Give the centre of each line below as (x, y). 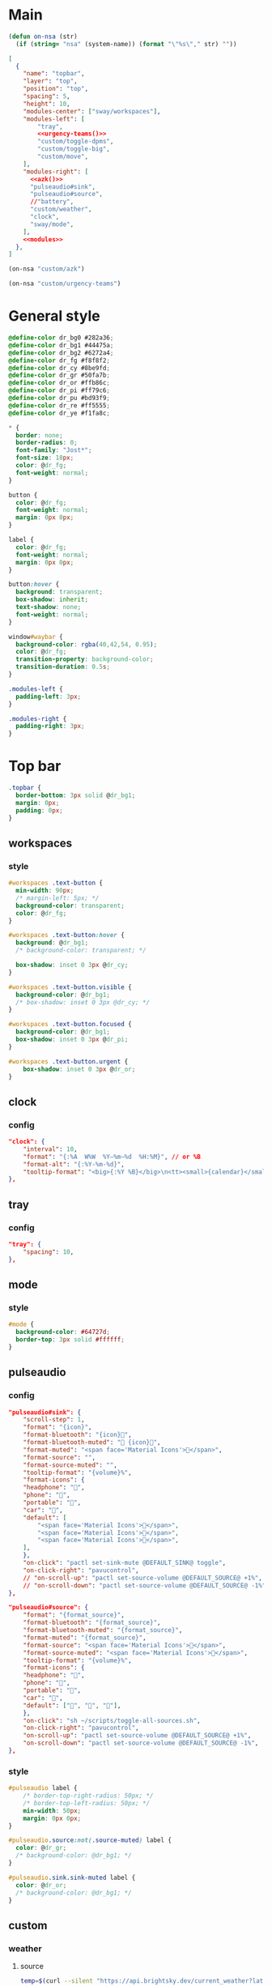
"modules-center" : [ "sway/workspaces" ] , (92, 111)
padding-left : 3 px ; (49, 697)
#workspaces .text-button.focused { (70, 1025)
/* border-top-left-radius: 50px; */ (87, 1803)
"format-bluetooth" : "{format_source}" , (92, 1623)
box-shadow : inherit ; (52, 600)
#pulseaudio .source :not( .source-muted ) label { (90, 1840)
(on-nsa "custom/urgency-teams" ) (65, 284)
